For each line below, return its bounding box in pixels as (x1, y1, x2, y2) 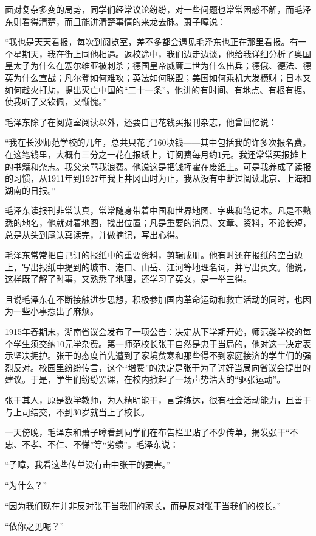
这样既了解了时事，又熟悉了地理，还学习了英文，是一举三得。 (5, 272, 252, 285)
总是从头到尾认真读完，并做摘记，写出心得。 (5, 228, 184, 241)
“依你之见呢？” (5, 520, 64, 532)
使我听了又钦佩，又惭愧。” (5, 95, 107, 108)
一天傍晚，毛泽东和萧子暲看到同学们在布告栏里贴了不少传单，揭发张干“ (5, 426, 290, 439)
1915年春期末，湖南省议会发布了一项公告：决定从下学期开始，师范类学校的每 (5, 325, 311, 338)
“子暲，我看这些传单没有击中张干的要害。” (5, 458, 171, 471)
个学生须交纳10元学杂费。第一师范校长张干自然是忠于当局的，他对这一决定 (5, 337, 303, 350)
